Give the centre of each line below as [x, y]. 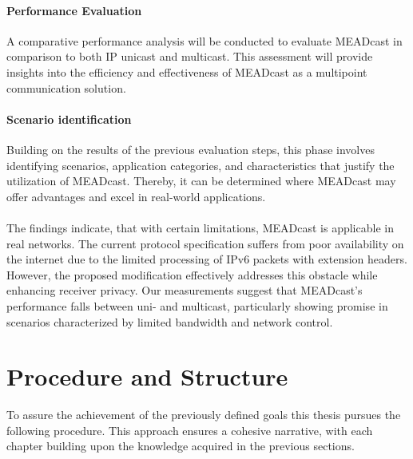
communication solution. [66, 87]
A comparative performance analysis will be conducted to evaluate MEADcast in [205, 40]
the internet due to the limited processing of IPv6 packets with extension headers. [207, 259]
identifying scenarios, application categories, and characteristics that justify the [201, 165]
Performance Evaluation [74, 10]
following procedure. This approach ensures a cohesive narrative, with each [190, 430]
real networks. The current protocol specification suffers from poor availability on [205, 243]
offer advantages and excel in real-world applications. [136, 196]
